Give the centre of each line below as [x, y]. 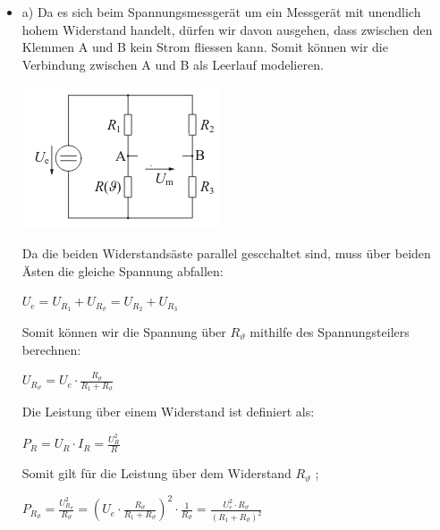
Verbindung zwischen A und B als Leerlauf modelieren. [173, 64]
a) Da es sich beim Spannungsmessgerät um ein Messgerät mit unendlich [221, 12]
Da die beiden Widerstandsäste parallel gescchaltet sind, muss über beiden [226, 252]
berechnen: [51, 349]
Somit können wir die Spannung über [124, 332]
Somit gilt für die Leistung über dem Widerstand [157, 473]
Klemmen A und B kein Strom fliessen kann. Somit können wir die [205, 47]
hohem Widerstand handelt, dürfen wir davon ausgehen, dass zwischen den [227, 29]
